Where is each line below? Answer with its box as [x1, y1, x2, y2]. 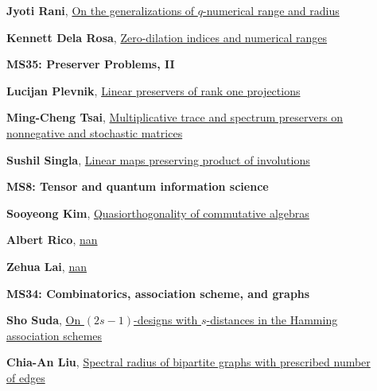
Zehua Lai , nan [6, 257, 87, 274]
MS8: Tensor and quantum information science [6, 178, 269, 195]
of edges [6, 369, 45, 385]
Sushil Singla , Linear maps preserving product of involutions [6, 151, 310, 168]
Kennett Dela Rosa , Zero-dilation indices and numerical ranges [6, 29, 328, 45]
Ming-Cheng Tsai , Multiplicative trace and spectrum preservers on [6, 109, 344, 126]
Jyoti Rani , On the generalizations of [6, 2, 195, 18]
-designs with [134, 312, 198, 328]
